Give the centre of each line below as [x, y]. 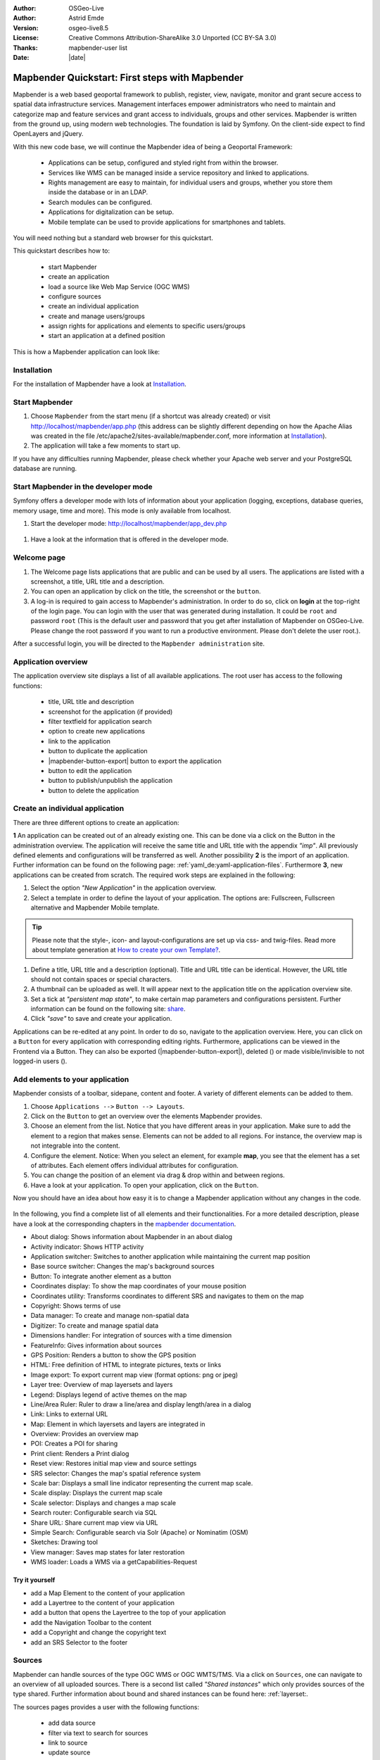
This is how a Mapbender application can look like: [87, 351]
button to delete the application [94, 790]
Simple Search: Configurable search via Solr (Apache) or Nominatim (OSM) [140, 1532]
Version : [26, 27]
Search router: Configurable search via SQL [94, 1513]
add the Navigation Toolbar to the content [91, 1622]
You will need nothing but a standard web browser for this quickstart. [113, 238]
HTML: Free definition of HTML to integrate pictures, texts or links [126, 1365]
